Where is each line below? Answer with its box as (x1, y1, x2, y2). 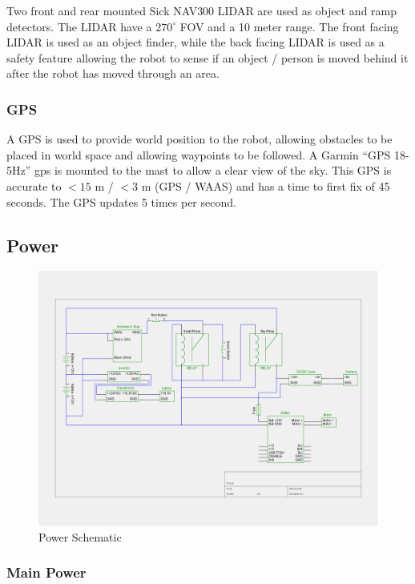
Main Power (6, 562, 87, 582)
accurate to (6, 177, 62, 194)
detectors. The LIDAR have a (6, 18, 152, 34)
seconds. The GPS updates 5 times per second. (6, 193, 236, 210)
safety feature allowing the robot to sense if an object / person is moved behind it (6, 49, 409, 66)
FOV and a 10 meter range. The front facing (179, 18, 399, 34)
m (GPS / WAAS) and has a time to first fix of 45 (141, 177, 390, 194)
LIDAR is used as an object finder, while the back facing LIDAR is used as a (6, 34, 385, 50)
